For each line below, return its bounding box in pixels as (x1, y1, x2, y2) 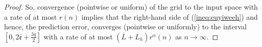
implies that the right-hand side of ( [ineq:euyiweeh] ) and (81, 11, 258, 22)
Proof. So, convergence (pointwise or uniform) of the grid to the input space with (4, 2, 258, 12)
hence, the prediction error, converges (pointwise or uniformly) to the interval (4, 21, 247, 32)
